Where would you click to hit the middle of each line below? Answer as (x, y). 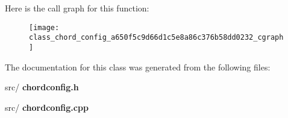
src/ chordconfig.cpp (47, 107)
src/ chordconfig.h (42, 87)
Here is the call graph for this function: (77, 8)
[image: (44, 27)
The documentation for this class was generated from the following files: (138, 67)
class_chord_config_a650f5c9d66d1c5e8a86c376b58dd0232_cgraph (156, 38)
